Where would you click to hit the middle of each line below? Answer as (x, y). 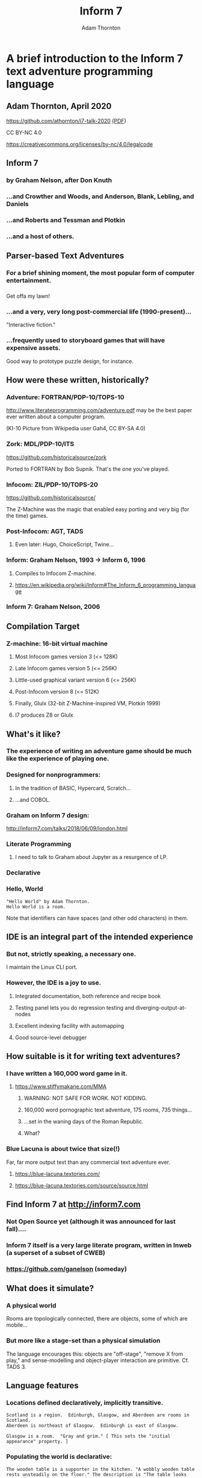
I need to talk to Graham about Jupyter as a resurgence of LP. (91, 857)
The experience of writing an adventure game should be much (99, 751)
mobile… (17, 1325)
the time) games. (27, 515)
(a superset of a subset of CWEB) (56, 1253)
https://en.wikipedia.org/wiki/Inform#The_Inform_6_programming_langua (105, 585)
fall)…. (16, 1229)
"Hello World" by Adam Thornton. (48, 901)
